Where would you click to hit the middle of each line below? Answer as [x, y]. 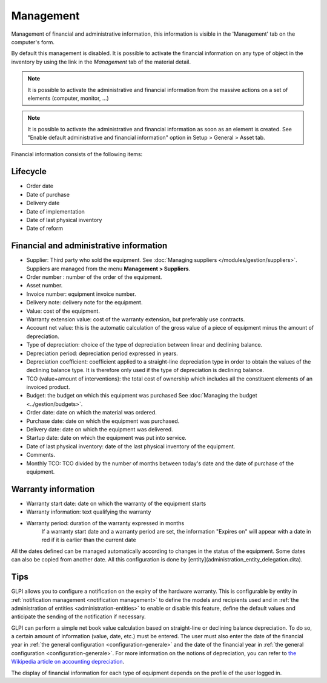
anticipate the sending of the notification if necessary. [78, 616]
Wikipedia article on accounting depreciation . [68, 662]
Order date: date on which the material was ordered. [91, 413]
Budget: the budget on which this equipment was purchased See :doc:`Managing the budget [142, 396]
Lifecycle [29, 172]
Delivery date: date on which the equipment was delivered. [100, 430]
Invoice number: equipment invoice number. [81, 294]
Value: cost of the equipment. [63, 311]
